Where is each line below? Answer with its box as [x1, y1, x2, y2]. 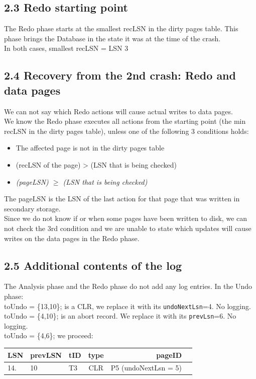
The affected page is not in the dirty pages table [16, 142, 165, 153]
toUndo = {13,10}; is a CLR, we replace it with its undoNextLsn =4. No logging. [4, 300, 251, 311]
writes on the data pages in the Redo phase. [4, 233, 140, 243]
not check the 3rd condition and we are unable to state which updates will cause [4, 222, 251, 233]
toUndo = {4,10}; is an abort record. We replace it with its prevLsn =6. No [4, 311, 236, 321]
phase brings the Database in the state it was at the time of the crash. [4, 33, 221, 43]
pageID [156, 349, 182, 360]
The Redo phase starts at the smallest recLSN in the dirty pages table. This [4, 23, 238, 34]
